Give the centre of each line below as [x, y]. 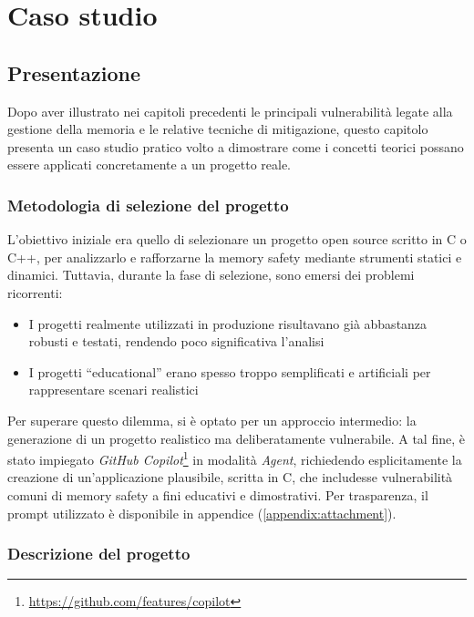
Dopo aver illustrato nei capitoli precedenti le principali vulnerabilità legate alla [230, 111]
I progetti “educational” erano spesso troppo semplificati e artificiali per [230, 371]
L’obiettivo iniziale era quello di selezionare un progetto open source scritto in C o [237, 239]
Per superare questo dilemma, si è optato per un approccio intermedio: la [212, 420]
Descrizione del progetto [99, 554]
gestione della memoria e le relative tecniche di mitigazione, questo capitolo [218, 129]
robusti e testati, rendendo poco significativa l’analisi [176, 341]
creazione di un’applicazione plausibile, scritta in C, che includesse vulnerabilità [230, 477]
